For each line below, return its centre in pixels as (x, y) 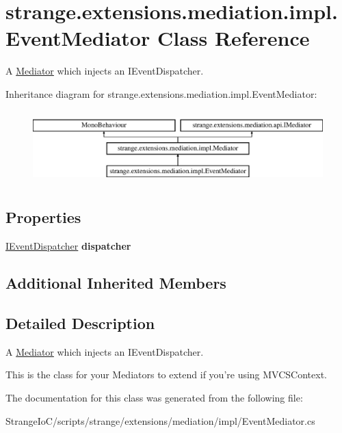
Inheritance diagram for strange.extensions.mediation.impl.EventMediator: (161, 93)
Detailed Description (80, 323)
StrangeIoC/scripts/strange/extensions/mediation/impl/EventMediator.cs (160, 420)
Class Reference (233, 38)
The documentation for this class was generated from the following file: (154, 398)
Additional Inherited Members (116, 283)
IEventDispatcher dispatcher (68, 246)
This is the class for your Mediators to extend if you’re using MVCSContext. (167, 375)
